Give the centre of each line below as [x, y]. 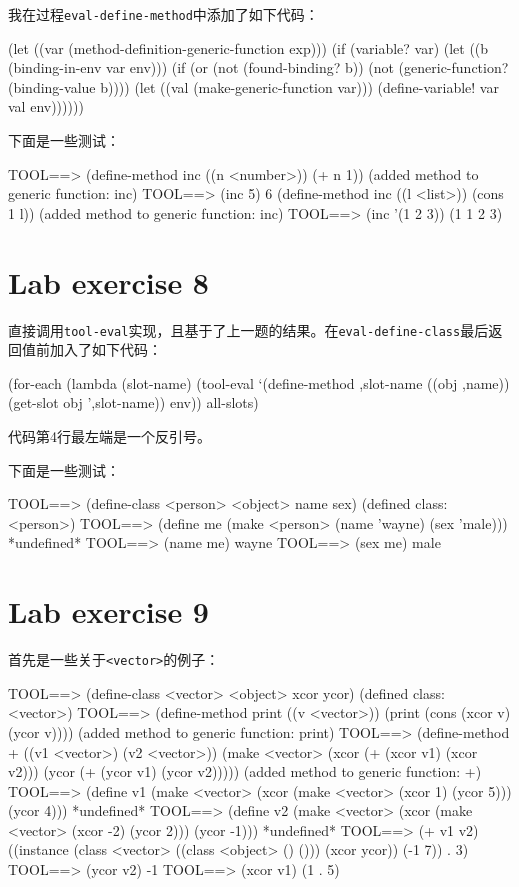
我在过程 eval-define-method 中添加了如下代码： [163, 14]
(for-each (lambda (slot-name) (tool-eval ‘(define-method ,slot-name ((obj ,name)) [259, 382]
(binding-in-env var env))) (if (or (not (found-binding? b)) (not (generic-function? [258, 67]
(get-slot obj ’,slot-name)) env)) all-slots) [133, 402]
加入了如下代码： [105, 349]
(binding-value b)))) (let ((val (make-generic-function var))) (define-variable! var [253, 86]
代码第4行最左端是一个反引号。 [109, 435]
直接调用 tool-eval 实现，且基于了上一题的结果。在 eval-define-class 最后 [248, 329]
